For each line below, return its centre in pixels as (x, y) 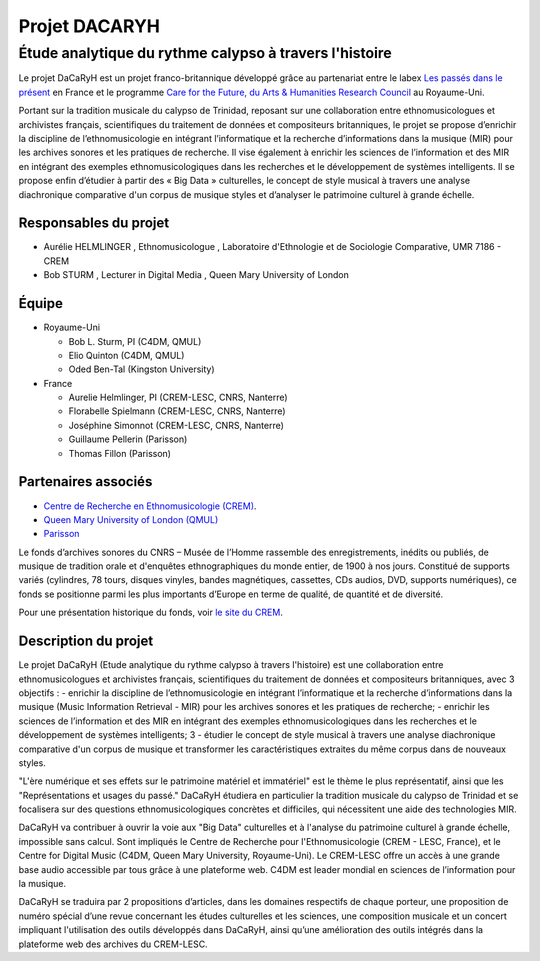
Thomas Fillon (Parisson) (120, 453)
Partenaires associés (85, 481)
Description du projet (86, 641)
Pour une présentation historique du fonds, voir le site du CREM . (151, 612)
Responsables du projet (94, 223)
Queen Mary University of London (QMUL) (131, 519)
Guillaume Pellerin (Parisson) (128, 439)
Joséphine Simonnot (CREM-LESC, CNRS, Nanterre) (176, 425)
